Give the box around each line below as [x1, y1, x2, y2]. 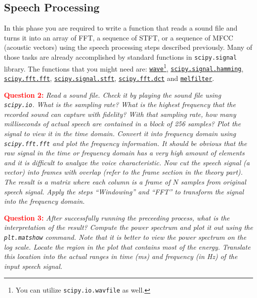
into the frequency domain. [4, 196, 85, 206]
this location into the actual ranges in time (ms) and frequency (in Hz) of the [4, 251, 238, 261]
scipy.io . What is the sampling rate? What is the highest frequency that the [4, 99, 236, 110]
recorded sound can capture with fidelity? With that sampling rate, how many [4, 109, 236, 119]
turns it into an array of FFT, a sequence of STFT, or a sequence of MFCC [4, 32, 233, 42]
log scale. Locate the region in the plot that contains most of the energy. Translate [4, 241, 251, 252]
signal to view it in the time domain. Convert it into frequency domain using [4, 128, 236, 139]
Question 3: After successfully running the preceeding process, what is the [4, 212, 230, 223]
